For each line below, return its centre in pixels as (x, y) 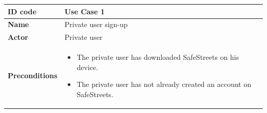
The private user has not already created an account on (164, 84)
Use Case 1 (84, 11)
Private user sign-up (96, 24)
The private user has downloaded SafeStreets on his (158, 57)
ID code (22, 11)
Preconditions (33, 75)
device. (88, 67)
